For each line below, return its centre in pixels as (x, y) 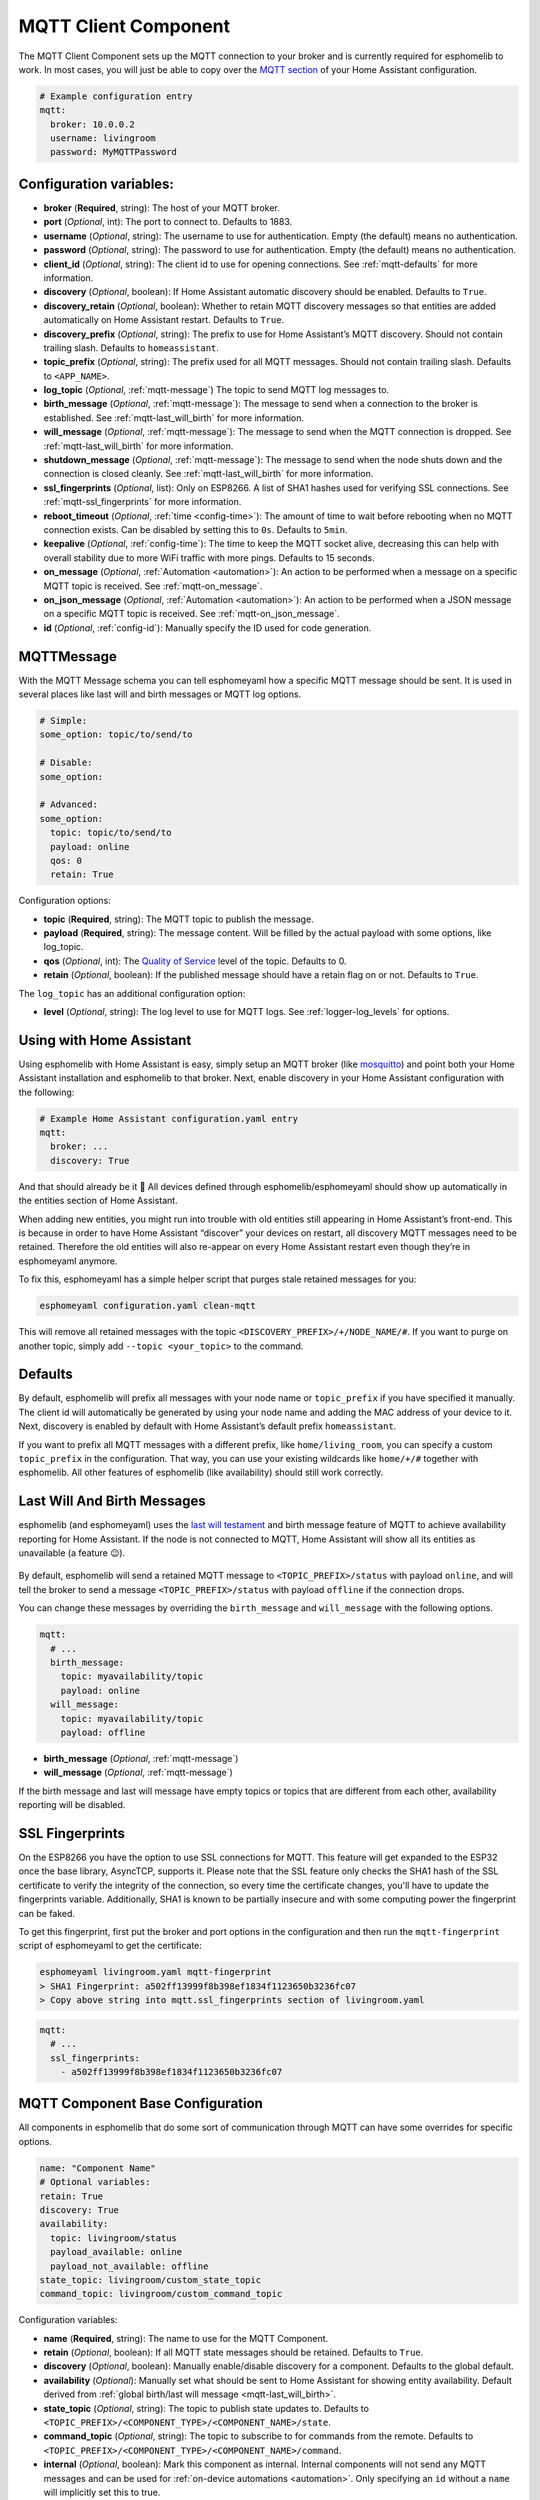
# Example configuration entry (116, 96)
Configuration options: (65, 901)
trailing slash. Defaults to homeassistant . (131, 347)
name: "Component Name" (98, 2168)
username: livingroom (103, 138)
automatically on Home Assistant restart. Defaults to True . (164, 320)
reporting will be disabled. (72, 1805)
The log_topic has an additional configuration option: (132, 993)
